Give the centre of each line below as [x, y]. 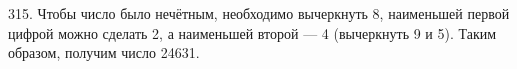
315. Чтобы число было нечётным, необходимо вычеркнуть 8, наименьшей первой [259, 13]
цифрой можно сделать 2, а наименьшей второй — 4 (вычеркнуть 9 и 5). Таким [252, 32]
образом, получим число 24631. [104, 52]
